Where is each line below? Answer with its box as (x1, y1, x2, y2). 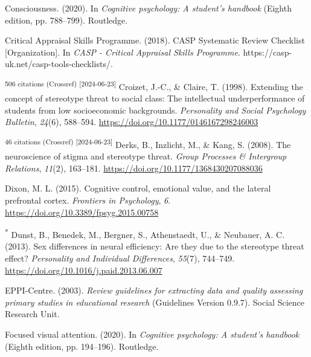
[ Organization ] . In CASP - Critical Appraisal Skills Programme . (5, 45, 240, 58)
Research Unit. (5, 307, 60, 320)
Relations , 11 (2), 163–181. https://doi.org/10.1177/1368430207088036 (5, 161, 263, 174)
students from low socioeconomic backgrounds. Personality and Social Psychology (5, 103, 306, 116)
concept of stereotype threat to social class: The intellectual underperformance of (5, 92, 305, 105)
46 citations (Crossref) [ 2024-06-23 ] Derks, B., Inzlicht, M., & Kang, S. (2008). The (5, 137, 291, 150)
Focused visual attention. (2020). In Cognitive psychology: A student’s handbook (5, 328, 300, 341)
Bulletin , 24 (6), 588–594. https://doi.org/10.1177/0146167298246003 (5, 115, 258, 128)
